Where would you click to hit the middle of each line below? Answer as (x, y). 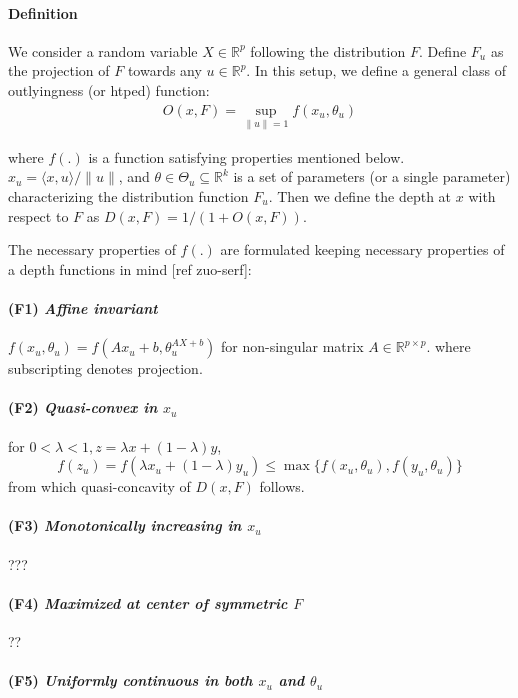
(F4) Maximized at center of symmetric (148, 602)
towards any (164, 70)
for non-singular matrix (292, 346)
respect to (38, 215)
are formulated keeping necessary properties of (362, 249)
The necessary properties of (92, 249)
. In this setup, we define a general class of (376, 70)
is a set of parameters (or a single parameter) (372, 176)
